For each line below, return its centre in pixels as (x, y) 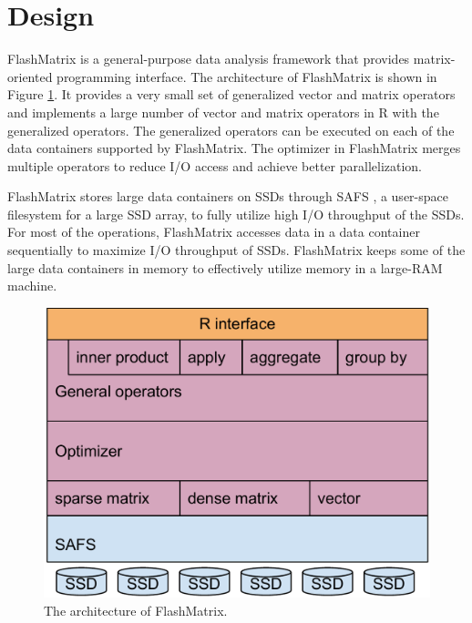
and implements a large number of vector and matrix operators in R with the (223, 112)
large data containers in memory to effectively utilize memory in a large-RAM (225, 267)
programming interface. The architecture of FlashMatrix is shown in (247, 76)
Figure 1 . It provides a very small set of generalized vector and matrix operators (231, 94)
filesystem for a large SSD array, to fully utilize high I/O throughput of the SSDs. (236, 214)
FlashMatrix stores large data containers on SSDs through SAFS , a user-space (228, 196)
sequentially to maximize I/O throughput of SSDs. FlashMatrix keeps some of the (236, 250)
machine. (32, 286)
